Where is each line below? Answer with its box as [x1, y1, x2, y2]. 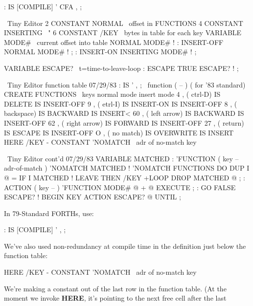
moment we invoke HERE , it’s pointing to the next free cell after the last [4, 293, 227, 303]
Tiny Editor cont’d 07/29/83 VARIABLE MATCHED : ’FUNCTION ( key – [7, 153, 239, 163]
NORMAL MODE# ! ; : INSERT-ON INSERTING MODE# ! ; [4, 46, 197, 57]
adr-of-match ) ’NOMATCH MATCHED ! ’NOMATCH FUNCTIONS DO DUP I [4, 163, 250, 173]
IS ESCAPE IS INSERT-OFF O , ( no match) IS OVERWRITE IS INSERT [4, 127, 234, 137]
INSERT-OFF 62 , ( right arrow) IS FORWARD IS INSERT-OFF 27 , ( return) [4, 117, 244, 128]
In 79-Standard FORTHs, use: [4, 208, 94, 218]
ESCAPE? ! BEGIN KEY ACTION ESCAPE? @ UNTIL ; [4, 192, 181, 202]
